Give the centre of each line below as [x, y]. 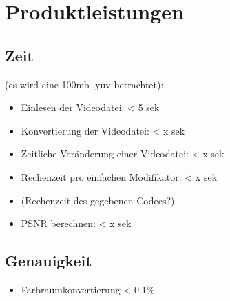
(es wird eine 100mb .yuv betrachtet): [84, 84]
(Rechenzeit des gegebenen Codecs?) [98, 200]
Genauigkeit [49, 261]
